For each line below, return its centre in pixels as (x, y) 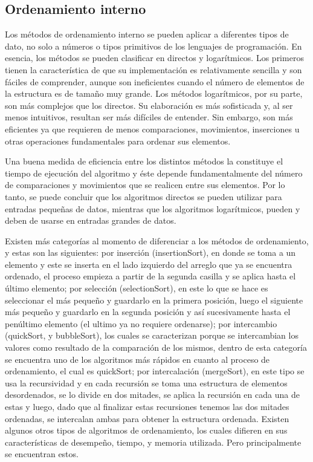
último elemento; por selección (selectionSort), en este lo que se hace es (137, 288)
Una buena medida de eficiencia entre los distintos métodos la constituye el (144, 161)
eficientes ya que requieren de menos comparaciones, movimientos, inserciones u (152, 129)
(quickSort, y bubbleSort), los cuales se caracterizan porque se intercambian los (152, 335)
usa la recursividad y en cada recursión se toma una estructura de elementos (146, 382)
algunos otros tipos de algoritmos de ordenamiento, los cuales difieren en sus (146, 430)
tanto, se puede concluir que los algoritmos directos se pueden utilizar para (144, 196)
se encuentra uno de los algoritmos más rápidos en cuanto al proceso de (137, 359)
